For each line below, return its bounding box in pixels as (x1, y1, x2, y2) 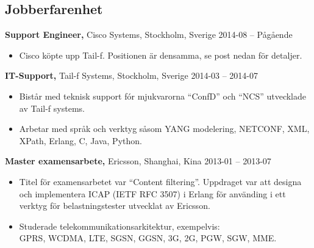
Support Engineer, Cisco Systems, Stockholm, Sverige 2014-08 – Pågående (5, 28, 293, 41)
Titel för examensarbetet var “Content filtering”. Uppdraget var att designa (19, 175, 302, 188)
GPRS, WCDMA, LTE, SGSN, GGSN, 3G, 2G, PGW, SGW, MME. (19, 232, 277, 244)
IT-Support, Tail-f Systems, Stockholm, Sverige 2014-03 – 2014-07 (5, 69, 259, 82)
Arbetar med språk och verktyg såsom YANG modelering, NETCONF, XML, (19, 122, 310, 135)
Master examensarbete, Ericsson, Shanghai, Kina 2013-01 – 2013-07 (5, 155, 271, 167)
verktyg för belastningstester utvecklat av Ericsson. (19, 199, 210, 212)
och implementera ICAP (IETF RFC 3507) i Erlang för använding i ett (19, 187, 286, 200)
